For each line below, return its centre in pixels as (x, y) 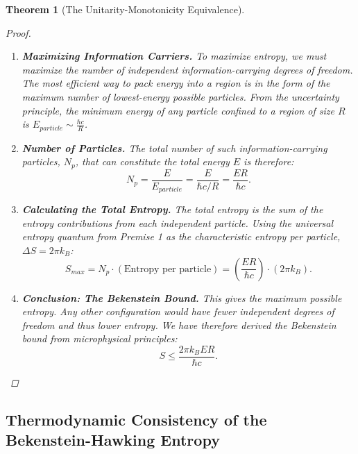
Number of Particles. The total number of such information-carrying (174, 148)
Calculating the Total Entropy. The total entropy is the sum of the (172, 209)
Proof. (18, 32)
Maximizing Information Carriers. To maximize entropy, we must (174, 56)
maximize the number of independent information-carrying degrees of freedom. (187, 69)
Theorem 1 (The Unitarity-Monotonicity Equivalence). (125, 9)
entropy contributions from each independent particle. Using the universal (178, 222)
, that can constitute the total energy (152, 161)
